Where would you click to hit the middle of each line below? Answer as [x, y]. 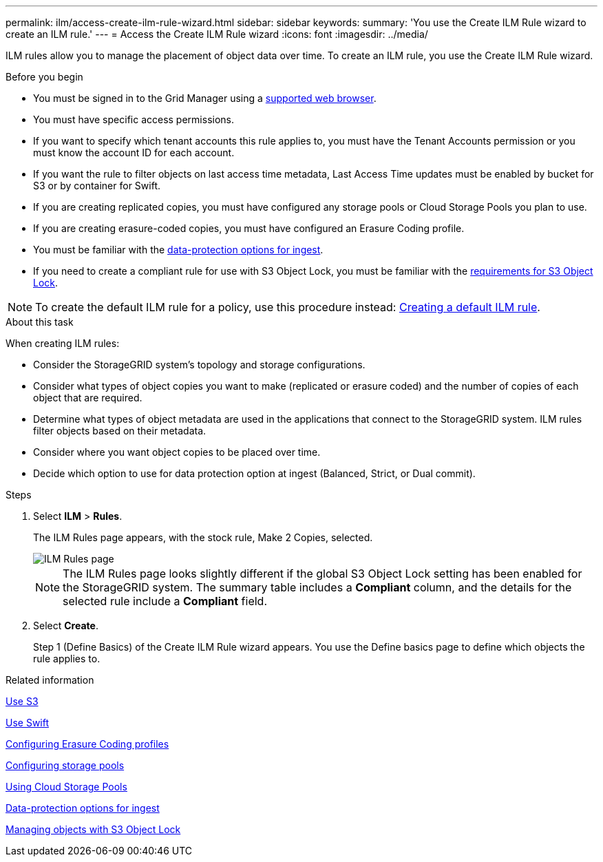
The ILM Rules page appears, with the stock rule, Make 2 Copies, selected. [203, 537]
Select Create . [66, 626]
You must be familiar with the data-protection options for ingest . [178, 250]
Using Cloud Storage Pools [66, 787]
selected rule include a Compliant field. [165, 601]
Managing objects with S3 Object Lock [93, 829]
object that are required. [88, 398]
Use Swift [28, 723]
